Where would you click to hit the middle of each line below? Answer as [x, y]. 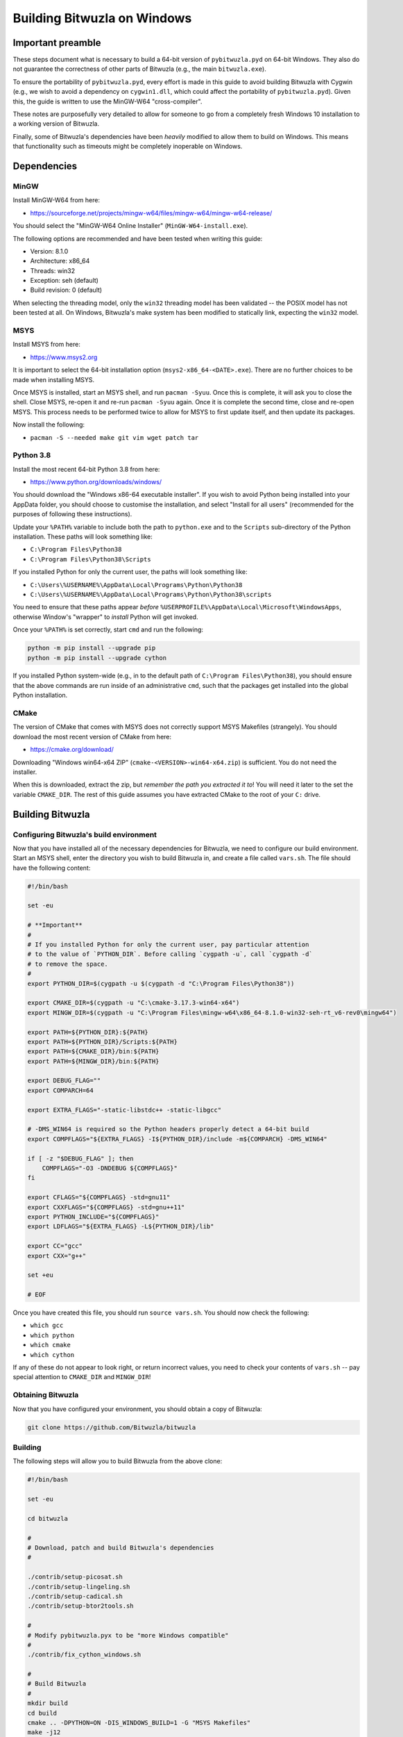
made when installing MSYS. [54, 379]
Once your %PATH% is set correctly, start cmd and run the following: [108, 629]
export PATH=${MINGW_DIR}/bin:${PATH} [93, 1061]
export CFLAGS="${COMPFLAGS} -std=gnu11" [99, 1197]
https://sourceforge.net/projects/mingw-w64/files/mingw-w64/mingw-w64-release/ [151, 213]
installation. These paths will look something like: [83, 536]
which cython [52, 1355]
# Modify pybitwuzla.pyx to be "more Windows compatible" [128, 1635]
